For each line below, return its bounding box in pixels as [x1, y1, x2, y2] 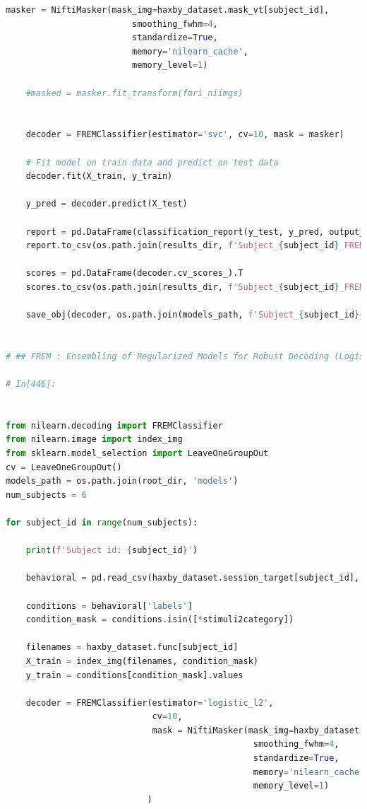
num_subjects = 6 [6, 489, 87, 500]
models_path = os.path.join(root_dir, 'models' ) [6, 476, 239, 487]
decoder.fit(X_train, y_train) [25, 171, 173, 182]
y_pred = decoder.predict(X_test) [25, 199, 188, 209]
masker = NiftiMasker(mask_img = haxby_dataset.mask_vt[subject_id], [6, 5, 330, 15]
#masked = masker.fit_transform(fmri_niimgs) [25, 88, 243, 98]
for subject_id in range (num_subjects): [6, 517, 198, 528]
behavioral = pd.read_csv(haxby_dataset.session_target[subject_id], [25, 573, 360, 583]
